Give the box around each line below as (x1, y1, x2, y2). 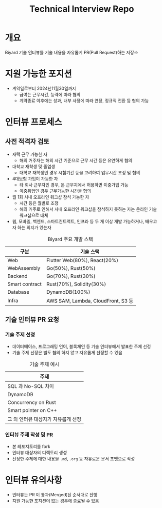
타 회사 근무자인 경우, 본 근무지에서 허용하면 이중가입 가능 (19, 182, 129, 187)
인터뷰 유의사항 (5, 475, 62, 486)
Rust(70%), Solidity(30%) (46, 281, 106, 287)
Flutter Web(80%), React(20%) (46, 257, 119, 264)
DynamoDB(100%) (46, 288, 90, 295)
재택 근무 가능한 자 (12, 151, 48, 157)
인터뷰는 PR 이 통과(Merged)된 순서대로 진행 (12, 491, 98, 497)
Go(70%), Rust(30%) (46, 272, 96, 279)
